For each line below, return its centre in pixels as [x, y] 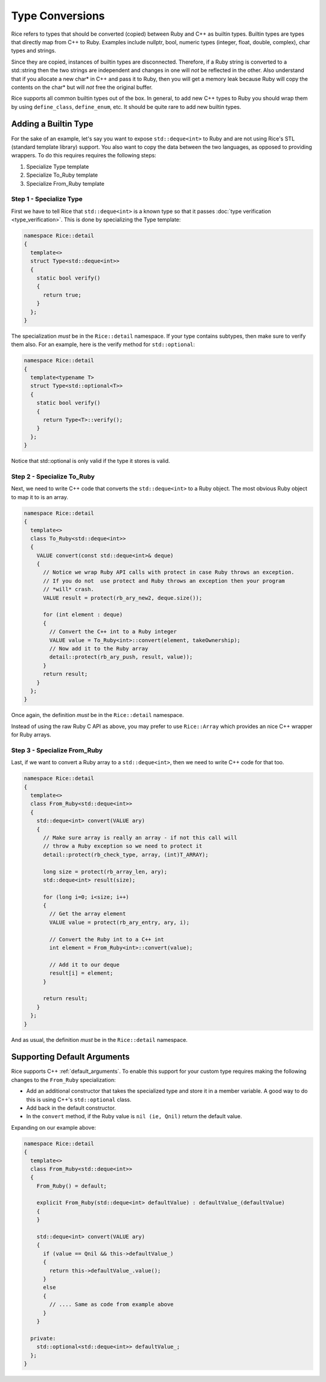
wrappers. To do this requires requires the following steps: [84, 156]
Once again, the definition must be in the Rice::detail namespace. [97, 715]
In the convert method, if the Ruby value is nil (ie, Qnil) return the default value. [134, 1116]
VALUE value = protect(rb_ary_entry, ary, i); [119, 922]
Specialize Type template [58, 166]
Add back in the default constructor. [71, 1108]
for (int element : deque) [83, 615]
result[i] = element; [81, 973]
